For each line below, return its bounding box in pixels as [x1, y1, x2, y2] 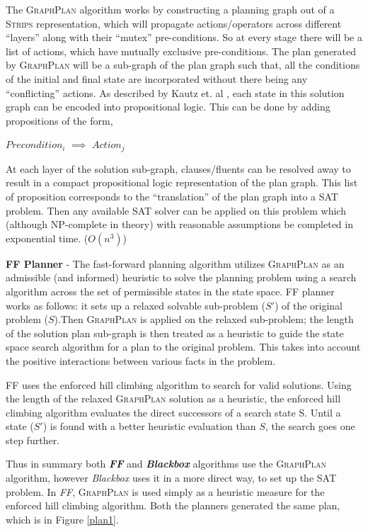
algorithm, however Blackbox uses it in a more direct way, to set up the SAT [6, 470, 336, 485]
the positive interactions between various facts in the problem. [6, 353, 276, 368]
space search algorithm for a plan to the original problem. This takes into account [6, 339, 361, 354]
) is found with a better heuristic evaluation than [42, 419, 256, 434]
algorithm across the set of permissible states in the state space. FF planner [6, 283, 335, 298]
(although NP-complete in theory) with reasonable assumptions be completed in [6, 217, 353, 232]
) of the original [274, 298, 343, 312]
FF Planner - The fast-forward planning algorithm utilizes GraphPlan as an [6, 256, 345, 271]
